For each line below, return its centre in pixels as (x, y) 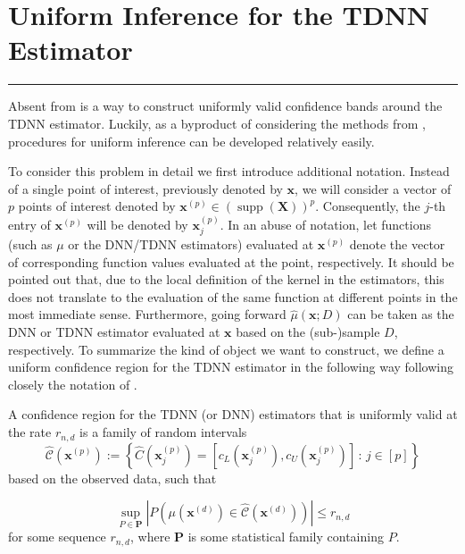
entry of (29, 224)
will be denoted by (137, 224)
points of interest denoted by (97, 206)
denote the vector (397, 244)
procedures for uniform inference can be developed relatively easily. (191, 141)
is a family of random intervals (163, 432)
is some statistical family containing (286, 537)
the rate (30, 432)
